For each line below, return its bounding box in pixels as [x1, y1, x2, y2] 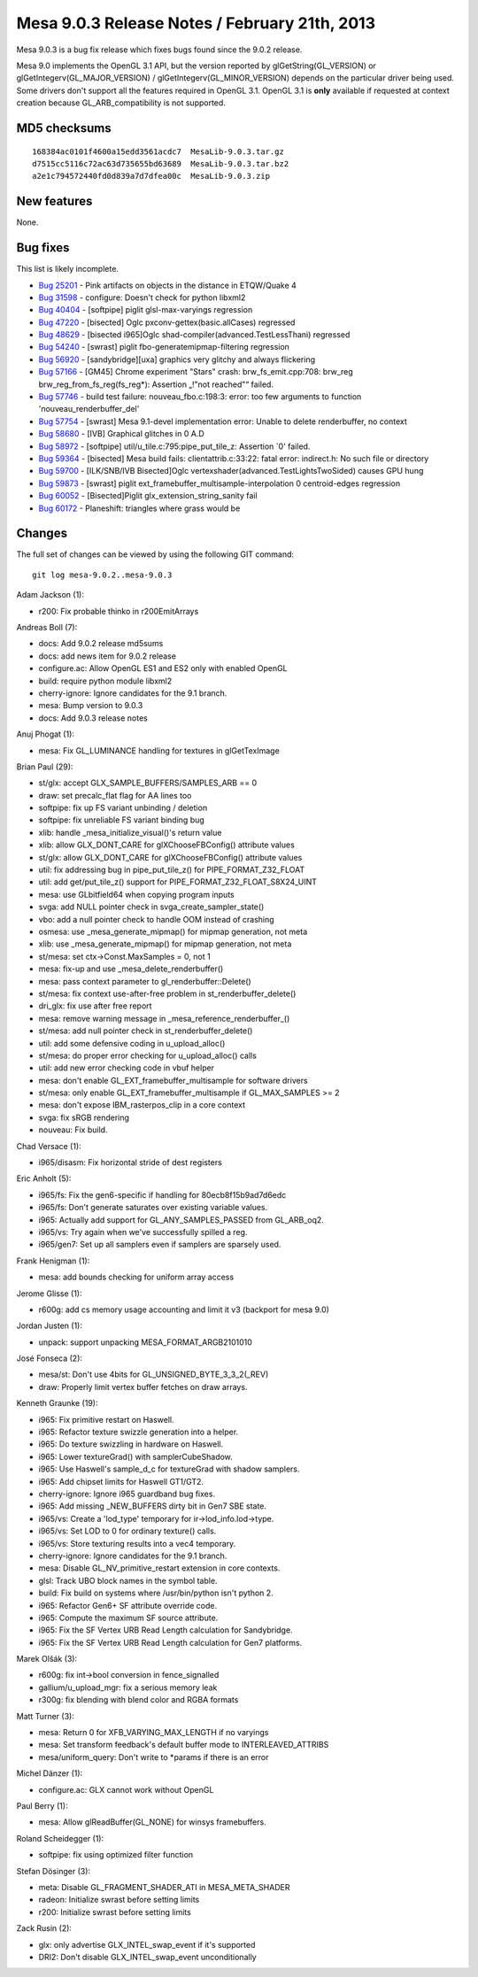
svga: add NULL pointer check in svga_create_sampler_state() [38, 901, 265, 912]
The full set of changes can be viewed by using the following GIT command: [16, 549, 295, 560]
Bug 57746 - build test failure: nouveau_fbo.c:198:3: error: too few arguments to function [38, 391, 362, 402]
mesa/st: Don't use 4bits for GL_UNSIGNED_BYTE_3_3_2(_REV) [38, 1369, 269, 1380]
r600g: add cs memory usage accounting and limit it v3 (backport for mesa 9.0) [38, 1304, 329, 1315]
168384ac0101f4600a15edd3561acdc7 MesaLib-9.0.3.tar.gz [32, 146, 285, 157]
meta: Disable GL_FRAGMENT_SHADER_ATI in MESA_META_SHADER [38, 1881, 290, 1892]
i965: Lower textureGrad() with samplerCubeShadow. [38, 1451, 234, 1462]
